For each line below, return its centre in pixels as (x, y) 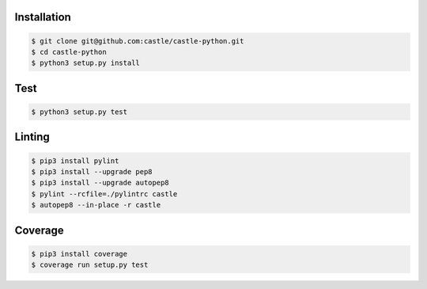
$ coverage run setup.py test (90, 265)
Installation (43, 17)
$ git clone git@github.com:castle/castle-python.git (138, 41)
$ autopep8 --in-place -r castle (96, 205)
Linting (32, 137)
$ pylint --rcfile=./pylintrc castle (104, 194)
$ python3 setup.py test (79, 112)
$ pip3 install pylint (75, 161)
